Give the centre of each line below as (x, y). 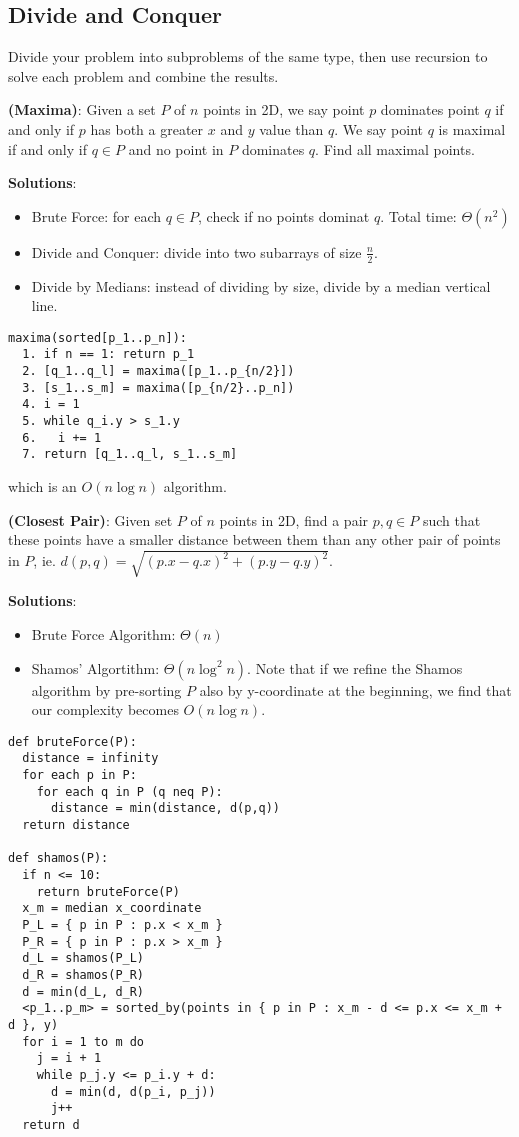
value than (291, 128)
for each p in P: (79, 775)
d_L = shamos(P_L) (83, 958)
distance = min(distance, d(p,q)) (165, 808)
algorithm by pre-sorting (106, 689)
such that (451, 519)
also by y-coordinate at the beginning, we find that (355, 689)
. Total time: (418, 215)
